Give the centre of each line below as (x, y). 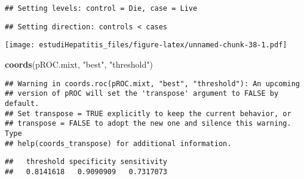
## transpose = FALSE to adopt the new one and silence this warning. (148, 124)
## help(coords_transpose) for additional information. (118, 143)
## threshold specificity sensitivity (86, 162)
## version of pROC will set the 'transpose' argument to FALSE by (142, 94)
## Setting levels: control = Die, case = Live (101, 8)
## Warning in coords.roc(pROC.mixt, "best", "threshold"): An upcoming (152, 84)
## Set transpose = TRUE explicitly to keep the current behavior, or (148, 113)
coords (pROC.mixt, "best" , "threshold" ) (79, 64)
